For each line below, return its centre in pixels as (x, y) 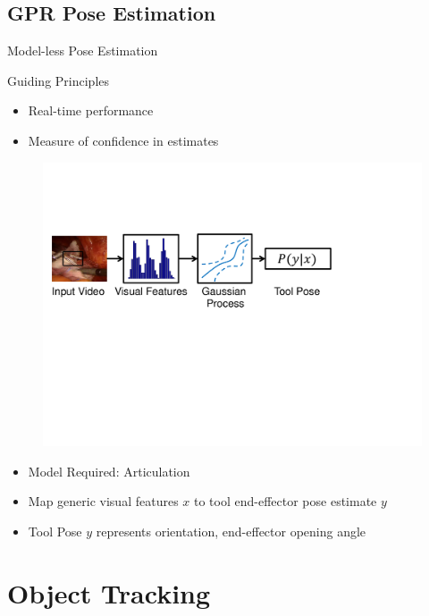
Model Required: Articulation (109, 471)
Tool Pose (55, 531)
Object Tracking (109, 592)
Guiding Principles (59, 80)
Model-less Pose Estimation (83, 51)
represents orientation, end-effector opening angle (231, 531)
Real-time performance (91, 110)
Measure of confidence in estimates (123, 140)
